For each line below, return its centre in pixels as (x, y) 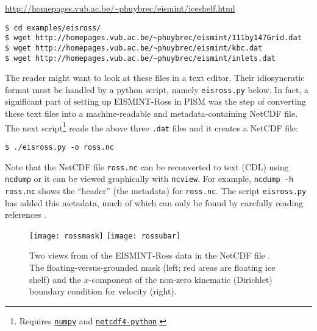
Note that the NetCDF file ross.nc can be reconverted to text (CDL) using (147, 166)
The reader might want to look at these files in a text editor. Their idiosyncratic (155, 78)
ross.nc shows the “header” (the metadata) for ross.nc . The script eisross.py (156, 190)
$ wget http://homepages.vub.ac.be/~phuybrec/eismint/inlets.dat (140, 58)
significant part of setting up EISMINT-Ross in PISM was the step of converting (155, 101)
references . (26, 214)
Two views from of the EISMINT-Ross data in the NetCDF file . (150, 255)
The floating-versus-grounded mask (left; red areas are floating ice (152, 267)
